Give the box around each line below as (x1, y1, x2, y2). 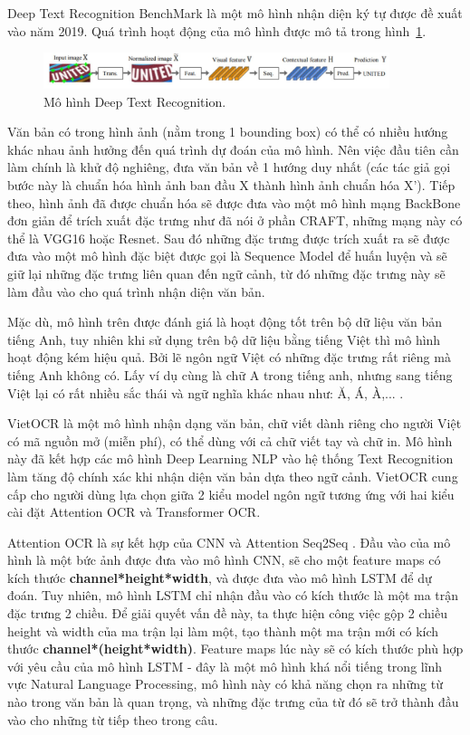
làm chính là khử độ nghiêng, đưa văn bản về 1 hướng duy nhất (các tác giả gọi (7, 157, 451, 177)
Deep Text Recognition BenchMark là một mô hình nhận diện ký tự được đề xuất (7, 4, 463, 22)
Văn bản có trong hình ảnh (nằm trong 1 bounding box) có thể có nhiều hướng (7, 122, 448, 141)
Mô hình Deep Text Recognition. (43, 91, 226, 110)
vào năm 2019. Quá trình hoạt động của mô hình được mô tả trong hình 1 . (7, 21, 427, 40)
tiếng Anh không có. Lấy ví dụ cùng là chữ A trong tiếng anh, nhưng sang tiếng (7, 365, 453, 384)
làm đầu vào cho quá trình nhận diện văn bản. (7, 282, 265, 301)
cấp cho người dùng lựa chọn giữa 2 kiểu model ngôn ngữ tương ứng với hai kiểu (7, 484, 455, 503)
